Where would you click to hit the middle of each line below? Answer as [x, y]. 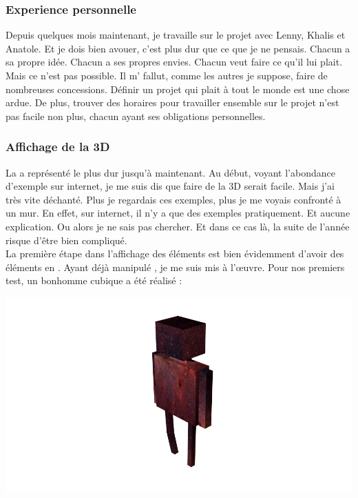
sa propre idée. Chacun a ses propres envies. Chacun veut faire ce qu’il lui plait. [174, 62]
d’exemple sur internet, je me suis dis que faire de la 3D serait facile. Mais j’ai [170, 186]
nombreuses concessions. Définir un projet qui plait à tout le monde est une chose [178, 89]
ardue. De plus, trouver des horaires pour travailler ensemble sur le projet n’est [172, 102]
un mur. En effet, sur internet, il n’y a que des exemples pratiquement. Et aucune [178, 213]
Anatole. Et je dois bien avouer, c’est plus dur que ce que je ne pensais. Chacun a [178, 48]
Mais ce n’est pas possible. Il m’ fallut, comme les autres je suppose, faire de [167, 75]
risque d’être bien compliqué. [66, 240]
